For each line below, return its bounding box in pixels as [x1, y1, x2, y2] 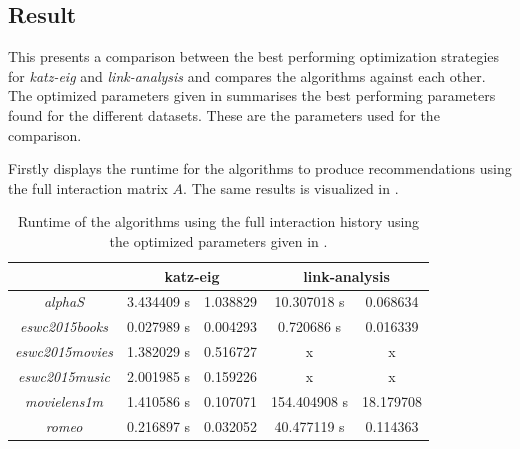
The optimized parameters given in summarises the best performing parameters [8, 85, 496, 106]
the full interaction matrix [8, 177, 168, 198]
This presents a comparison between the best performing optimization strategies [8, 46, 500, 67]
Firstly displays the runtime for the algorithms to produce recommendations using [8, 158, 512, 179]
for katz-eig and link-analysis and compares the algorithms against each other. [8, 65, 486, 86]
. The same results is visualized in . [183, 177, 399, 198]
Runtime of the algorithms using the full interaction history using [17, 211, 420, 232]
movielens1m [25, 390, 104, 411]
